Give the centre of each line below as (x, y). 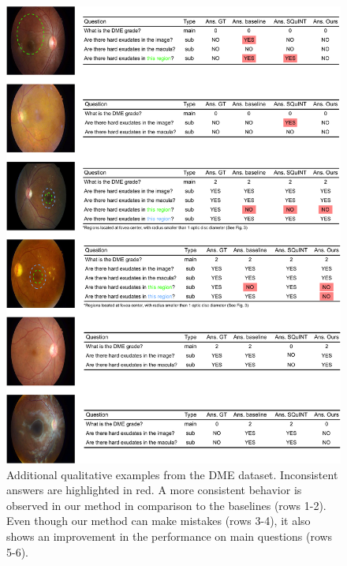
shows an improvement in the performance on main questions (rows (170, 536)
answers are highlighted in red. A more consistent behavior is (154, 490)
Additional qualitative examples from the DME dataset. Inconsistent (172, 474)
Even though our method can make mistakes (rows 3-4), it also (159, 521)
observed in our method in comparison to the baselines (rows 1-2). (166, 505)
